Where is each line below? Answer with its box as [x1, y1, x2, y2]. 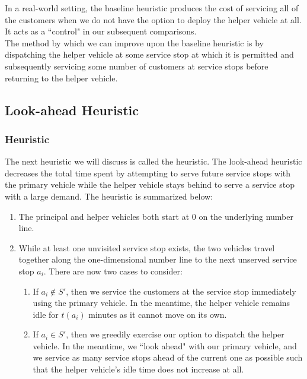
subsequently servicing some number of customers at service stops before [5, 59, 268, 72]
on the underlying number [199, 210, 293, 222]
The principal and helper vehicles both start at [18, 210, 190, 222]
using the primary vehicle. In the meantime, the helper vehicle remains [33, 296, 290, 309]
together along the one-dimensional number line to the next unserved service [18, 253, 297, 266]
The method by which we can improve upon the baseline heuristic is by [5, 36, 264, 49]
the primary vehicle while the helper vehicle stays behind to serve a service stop [5, 178, 295, 191]
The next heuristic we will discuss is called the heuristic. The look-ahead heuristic [5, 155, 302, 168]
